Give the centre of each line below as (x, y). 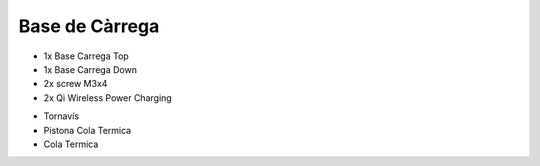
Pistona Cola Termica (87, 130)
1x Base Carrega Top (86, 56)
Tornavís (61, 116)
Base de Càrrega (89, 26)
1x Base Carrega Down (90, 69)
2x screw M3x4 (75, 84)
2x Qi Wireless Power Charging (107, 97)
